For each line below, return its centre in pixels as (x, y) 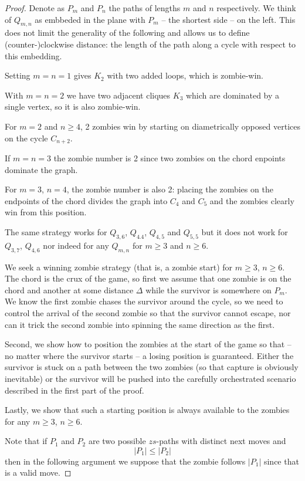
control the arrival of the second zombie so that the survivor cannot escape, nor (148, 312)
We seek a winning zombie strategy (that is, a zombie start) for (119, 267)
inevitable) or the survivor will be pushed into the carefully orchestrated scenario (150, 378)
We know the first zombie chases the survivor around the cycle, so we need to (144, 301)
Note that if (26, 441)
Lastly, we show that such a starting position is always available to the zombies (147, 410)
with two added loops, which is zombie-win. (185, 75)
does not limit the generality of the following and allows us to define (127, 33)
